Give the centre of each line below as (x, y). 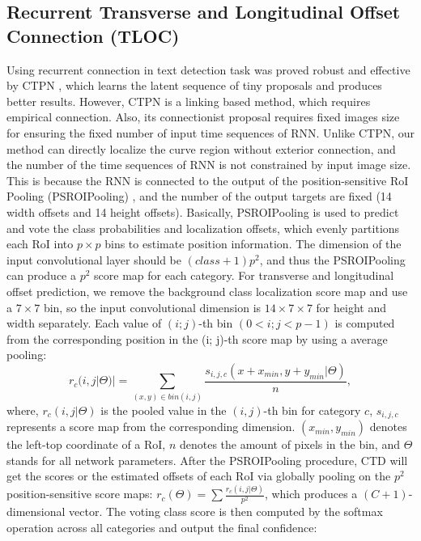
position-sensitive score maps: (80, 494)
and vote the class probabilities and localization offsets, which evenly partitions (203, 228)
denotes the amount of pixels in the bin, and (289, 444)
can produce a (41, 275)
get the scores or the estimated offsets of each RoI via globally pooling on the (199, 476)
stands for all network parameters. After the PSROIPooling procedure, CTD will (207, 460)
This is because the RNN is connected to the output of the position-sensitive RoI (208, 180)
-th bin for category (312, 410)
